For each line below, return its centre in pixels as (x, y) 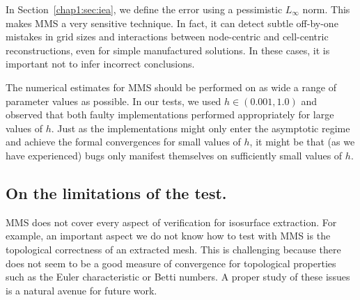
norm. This (326, 9)
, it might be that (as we (302, 142)
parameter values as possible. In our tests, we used (114, 101)
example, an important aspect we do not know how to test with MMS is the (168, 236)
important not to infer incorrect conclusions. (100, 64)
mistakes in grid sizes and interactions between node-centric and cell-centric (167, 37)
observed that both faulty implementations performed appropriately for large (170, 115)
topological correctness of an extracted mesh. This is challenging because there (173, 249)
